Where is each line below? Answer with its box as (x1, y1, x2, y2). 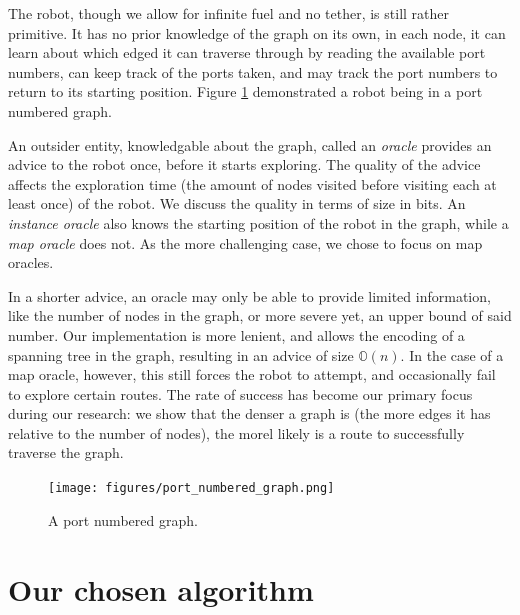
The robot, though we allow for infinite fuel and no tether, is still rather (8, 3, 449, 23)
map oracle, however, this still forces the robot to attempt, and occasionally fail (8, 364, 496, 385)
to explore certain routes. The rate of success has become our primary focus (8, 383, 473, 404)
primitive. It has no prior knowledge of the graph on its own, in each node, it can (8, 22, 506, 43)
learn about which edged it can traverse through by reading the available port (8, 42, 486, 63)
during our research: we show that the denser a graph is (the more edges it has (8, 403, 491, 424)
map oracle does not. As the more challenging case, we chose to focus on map (8, 232, 483, 253)
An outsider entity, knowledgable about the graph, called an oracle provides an (8, 134, 492, 155)
